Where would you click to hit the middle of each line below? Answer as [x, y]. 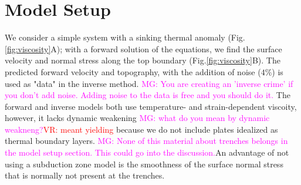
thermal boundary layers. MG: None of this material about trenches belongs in [146, 141]
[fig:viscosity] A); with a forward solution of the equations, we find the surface [143, 48]
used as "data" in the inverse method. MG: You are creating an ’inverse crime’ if [149, 83]
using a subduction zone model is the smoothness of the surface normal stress [144, 164]
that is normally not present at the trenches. [85, 175]
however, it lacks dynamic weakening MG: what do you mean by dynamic [137, 118]
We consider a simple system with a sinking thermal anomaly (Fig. [125, 37]
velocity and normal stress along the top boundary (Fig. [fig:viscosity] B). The [143, 60]
